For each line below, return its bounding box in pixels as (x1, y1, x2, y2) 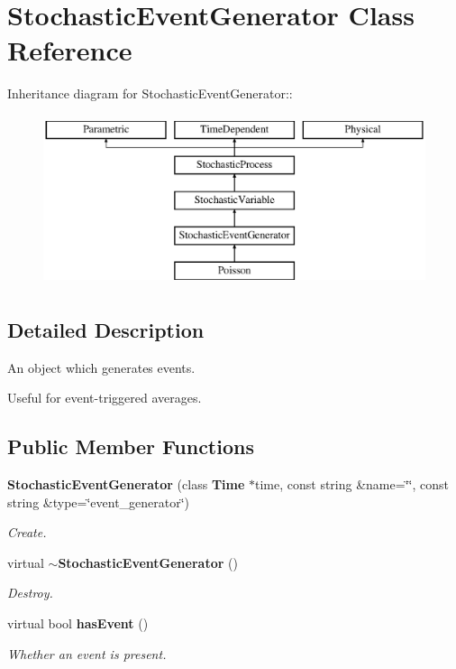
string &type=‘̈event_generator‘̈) (7, 492, 190, 511)
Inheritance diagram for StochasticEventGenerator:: (7, 84, 293, 103)
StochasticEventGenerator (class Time (7, 475, 245, 494)
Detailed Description (7, 315, 205, 343)
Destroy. (7, 583, 53, 602)
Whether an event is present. (7, 644, 167, 663)
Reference (7, 32, 132, 69)
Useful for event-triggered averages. (7, 388, 202, 407)
